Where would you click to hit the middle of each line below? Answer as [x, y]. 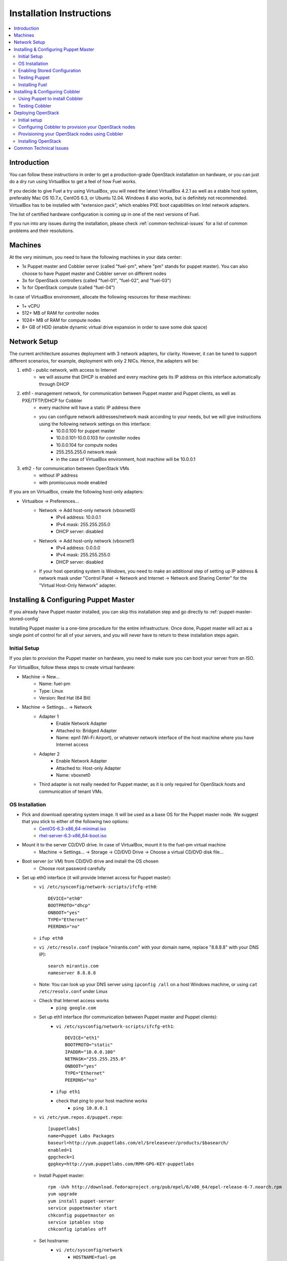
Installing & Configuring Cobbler [47, 92]
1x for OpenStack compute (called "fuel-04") [69, 288]
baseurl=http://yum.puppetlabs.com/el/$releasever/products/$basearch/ [138, 1143]
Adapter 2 [49, 754]
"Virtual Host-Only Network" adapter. [78, 585]
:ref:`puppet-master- [231, 612]
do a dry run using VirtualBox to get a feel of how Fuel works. [73, 182]
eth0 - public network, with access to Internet [69, 370]
